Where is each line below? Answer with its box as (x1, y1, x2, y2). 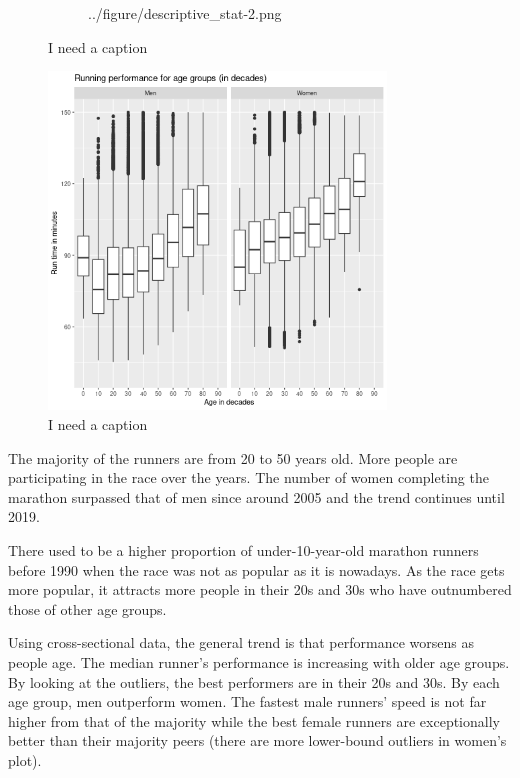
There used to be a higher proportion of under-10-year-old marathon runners (8, 539, 479, 560)
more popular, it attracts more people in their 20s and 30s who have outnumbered (8, 579, 512, 600)
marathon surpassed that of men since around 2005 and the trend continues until (8, 486, 505, 507)
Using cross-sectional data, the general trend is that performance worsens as (8, 632, 474, 653)
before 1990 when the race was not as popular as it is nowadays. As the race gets (8, 559, 505, 580)
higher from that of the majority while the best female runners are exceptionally (8, 710, 500, 731)
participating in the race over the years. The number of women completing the (8, 467, 489, 488)
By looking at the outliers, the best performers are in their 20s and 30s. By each (8, 671, 500, 692)
